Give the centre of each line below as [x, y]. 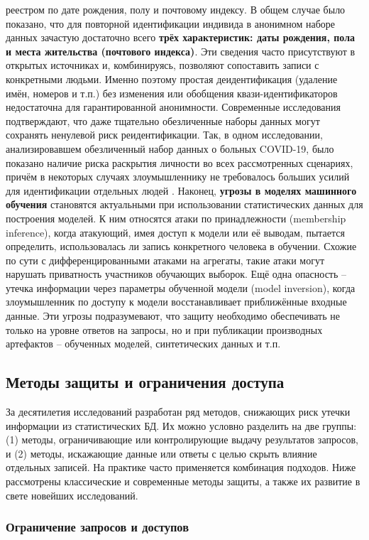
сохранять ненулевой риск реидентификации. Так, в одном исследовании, [164, 135]
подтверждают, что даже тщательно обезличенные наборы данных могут [163, 120]
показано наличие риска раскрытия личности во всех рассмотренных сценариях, [180, 162]
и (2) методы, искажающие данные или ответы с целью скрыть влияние [161, 453]
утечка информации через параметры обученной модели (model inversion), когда [181, 287]
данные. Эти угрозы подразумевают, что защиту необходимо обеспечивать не [173, 316]
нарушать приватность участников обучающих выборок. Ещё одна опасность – [176, 274]
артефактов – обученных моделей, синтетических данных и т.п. [143, 344]
